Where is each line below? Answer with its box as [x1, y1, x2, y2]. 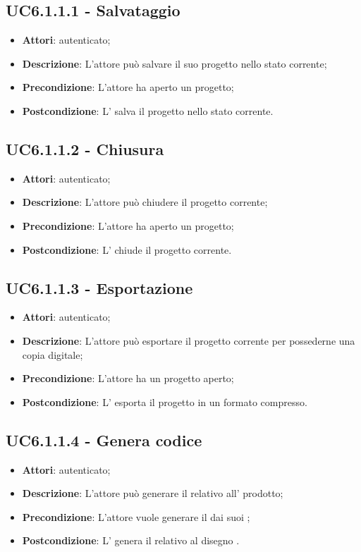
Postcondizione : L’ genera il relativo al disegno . [22, 533, 240, 548]
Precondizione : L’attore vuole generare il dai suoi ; [22, 509, 250, 524]
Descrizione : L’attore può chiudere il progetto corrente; [22, 195, 268, 209]
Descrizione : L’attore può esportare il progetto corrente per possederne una [22, 333, 355, 348]
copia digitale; [22, 347, 83, 362]
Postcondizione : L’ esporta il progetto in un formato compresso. [22, 394, 307, 409]
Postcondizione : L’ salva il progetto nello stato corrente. [22, 103, 274, 118]
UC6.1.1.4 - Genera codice [6, 429, 202, 450]
